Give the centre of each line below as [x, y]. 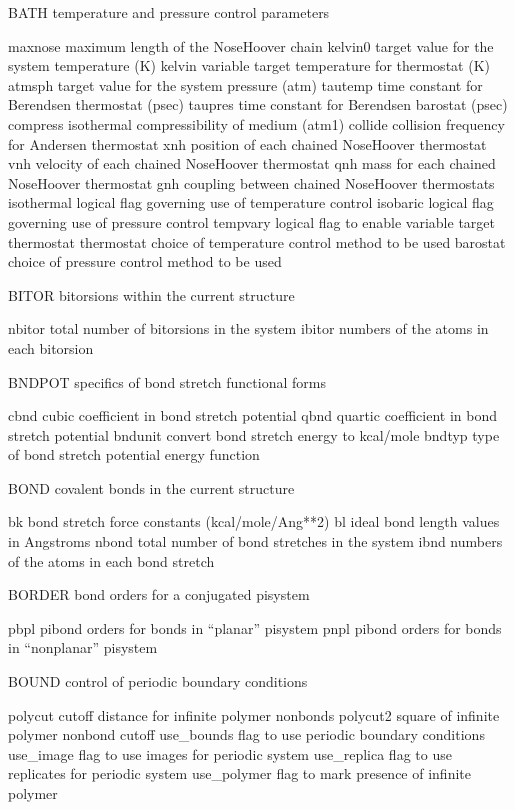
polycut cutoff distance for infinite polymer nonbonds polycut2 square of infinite [254, 714]
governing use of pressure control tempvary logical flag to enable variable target [251, 221]
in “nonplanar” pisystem [83, 647]
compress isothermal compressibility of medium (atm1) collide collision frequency [256, 123]
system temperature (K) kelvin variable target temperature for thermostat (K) [249, 65]
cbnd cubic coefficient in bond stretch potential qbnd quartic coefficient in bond [253, 415]
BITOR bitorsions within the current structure [151, 294]
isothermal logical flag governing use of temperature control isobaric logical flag [251, 202]
